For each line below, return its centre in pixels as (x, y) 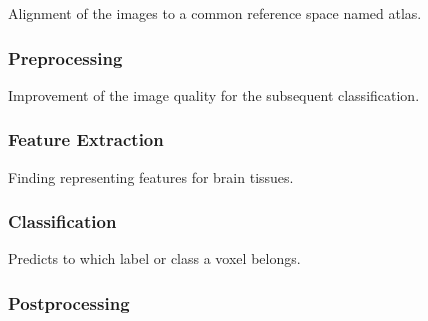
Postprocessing (69, 302)
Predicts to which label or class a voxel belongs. (154, 258)
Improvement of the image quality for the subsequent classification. (214, 94)
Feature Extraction (86, 139)
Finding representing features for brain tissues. (151, 176)
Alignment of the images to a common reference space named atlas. (215, 13)
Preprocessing (65, 57)
